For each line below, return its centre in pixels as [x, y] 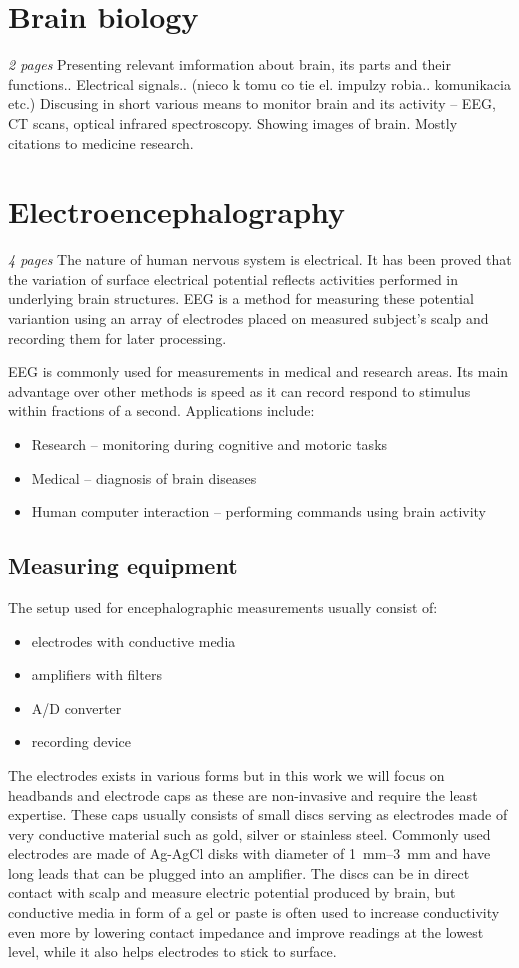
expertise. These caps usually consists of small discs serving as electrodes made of [258, 814]
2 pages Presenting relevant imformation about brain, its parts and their [229, 64]
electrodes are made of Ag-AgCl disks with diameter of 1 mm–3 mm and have [249, 853]
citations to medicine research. [101, 142]
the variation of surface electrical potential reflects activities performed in [233, 278]
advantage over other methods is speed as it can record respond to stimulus [239, 390]
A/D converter [76, 707]
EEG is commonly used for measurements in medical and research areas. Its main [258, 371]
